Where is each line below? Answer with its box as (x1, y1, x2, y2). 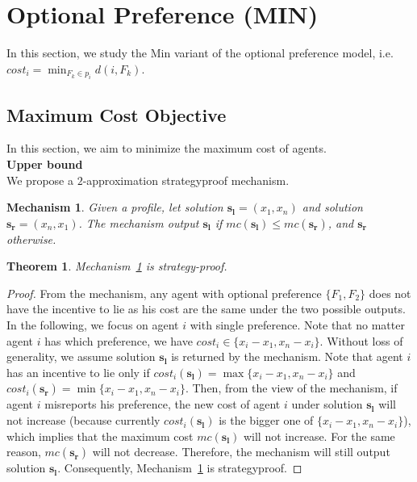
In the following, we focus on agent (6, 316, 179, 333)
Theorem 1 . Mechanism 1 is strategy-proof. (6, 258, 227, 275)
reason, (6, 443, 41, 460)
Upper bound (6, 155, 83, 172)
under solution (291, 396, 363, 413)
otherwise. (6, 230, 56, 247)
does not (369, 284, 411, 301)
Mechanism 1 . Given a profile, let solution (6, 199, 223, 216)
